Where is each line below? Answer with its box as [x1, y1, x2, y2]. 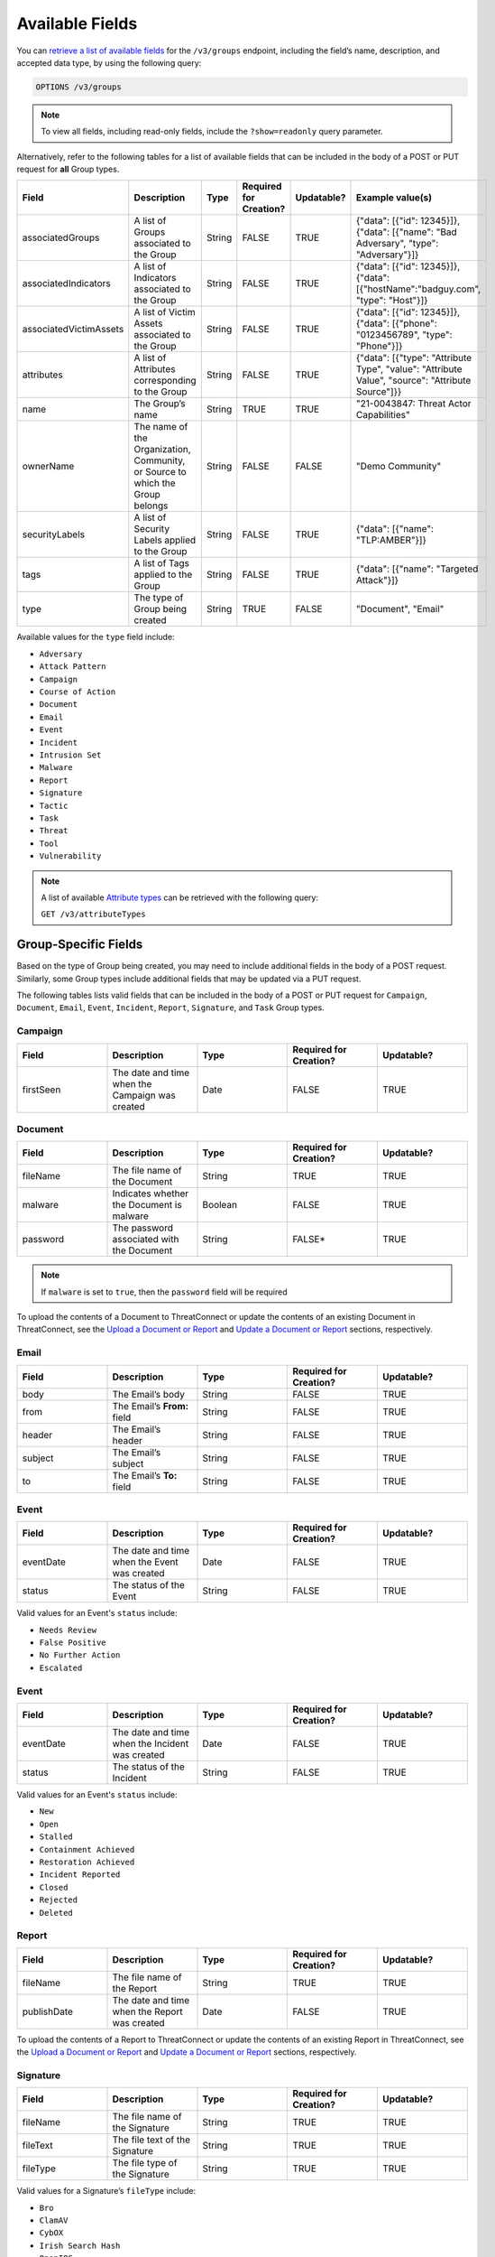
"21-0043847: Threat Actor [356, 397, 472, 410]
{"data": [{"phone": [356, 317, 437, 330]
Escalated [39, 1662, 83, 1673]
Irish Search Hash [39, 2240, 121, 2251]
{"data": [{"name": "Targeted [356, 562, 479, 575]
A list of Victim [133, 306, 196, 319]
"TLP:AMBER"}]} [356, 534, 427, 546]
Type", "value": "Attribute [356, 363, 463, 376]
